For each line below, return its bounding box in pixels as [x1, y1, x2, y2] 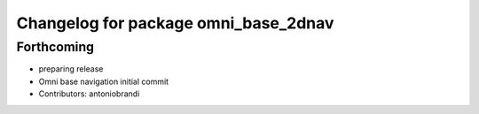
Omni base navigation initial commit [38, 76, 169, 87]
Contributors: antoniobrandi [38, 88, 140, 99]
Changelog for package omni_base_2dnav [16, 13, 334, 33]
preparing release [38, 64, 104, 74]
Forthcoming [16, 39, 95, 55]
